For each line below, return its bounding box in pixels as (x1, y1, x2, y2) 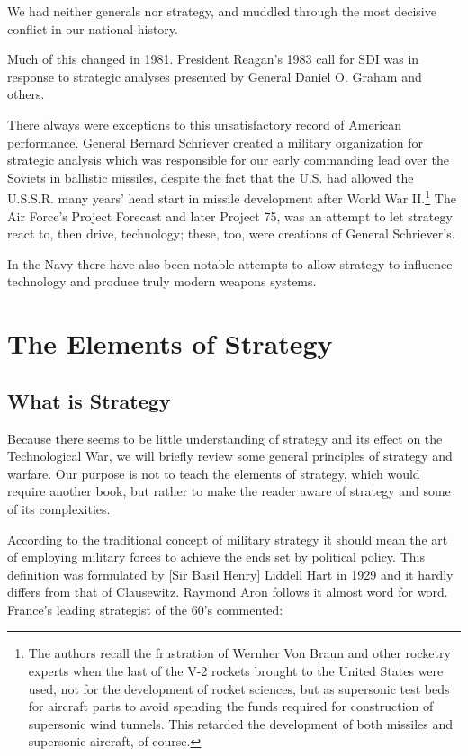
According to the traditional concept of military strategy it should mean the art (7, 529, 448, 548)
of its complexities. (7, 499, 111, 517)
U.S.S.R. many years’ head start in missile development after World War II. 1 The (7, 186, 456, 207)
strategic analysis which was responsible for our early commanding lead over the (7, 150, 450, 169)
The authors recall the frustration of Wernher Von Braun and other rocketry (28, 643, 451, 662)
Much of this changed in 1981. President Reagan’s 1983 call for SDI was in (7, 49, 419, 68)
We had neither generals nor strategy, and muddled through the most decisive (7, 2, 436, 20)
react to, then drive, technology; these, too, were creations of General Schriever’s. (7, 224, 455, 243)
